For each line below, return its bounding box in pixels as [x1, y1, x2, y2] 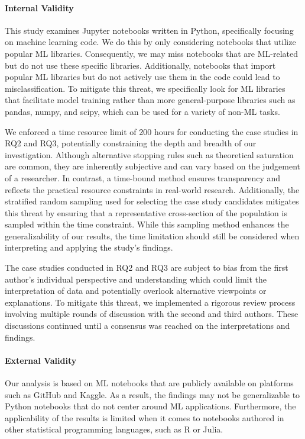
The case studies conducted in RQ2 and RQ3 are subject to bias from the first [5, 261, 288, 274]
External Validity [5, 354, 77, 366]
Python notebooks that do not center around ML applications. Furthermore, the [5, 400, 296, 412]
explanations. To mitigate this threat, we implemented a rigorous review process [5, 296, 296, 308]
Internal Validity [5, 1, 74, 14]
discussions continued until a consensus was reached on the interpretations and [5, 319, 290, 332]
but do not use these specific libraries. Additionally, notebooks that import [5, 59, 276, 71]
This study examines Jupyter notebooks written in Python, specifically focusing [5, 24, 294, 36]
